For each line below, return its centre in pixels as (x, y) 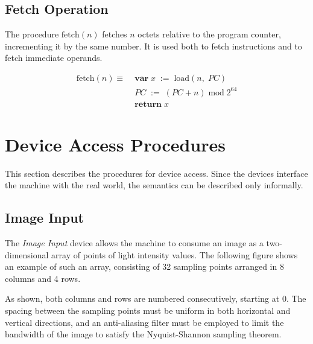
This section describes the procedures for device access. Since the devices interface (156, 173)
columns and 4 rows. (43, 278)
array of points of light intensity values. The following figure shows (175, 254)
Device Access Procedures (115, 144)
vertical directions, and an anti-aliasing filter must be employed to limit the (144, 322)
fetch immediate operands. (54, 58)
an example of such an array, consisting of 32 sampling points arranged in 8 (144, 266)
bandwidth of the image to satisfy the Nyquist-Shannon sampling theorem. (143, 334)
